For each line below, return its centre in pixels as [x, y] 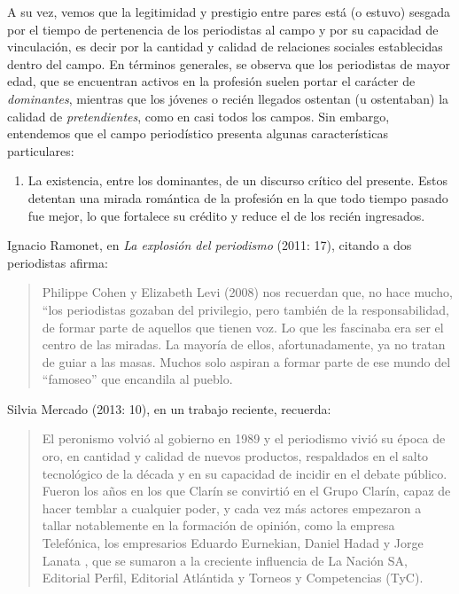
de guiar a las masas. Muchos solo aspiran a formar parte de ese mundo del [246, 361]
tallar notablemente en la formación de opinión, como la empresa [218, 525]
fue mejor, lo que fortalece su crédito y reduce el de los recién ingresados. [226, 215]
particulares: [41, 150]
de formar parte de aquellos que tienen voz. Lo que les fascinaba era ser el [243, 327]
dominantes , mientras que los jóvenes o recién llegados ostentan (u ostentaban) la [228, 98]
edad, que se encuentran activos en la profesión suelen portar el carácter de [211, 81]
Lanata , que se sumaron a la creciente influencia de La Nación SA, [225, 560]
